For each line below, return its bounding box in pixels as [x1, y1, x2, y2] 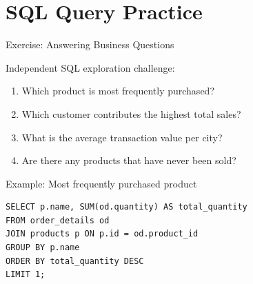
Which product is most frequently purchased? [21, 83, 214, 98]
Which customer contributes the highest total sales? [21, 106, 241, 121]
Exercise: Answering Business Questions [6, 37, 174, 52]
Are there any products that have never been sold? [21, 153, 236, 168]
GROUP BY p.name [6, 243, 80, 253]
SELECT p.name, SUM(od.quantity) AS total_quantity [6, 202, 247, 212]
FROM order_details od [6, 215, 110, 225]
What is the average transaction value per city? [21, 130, 223, 144]
